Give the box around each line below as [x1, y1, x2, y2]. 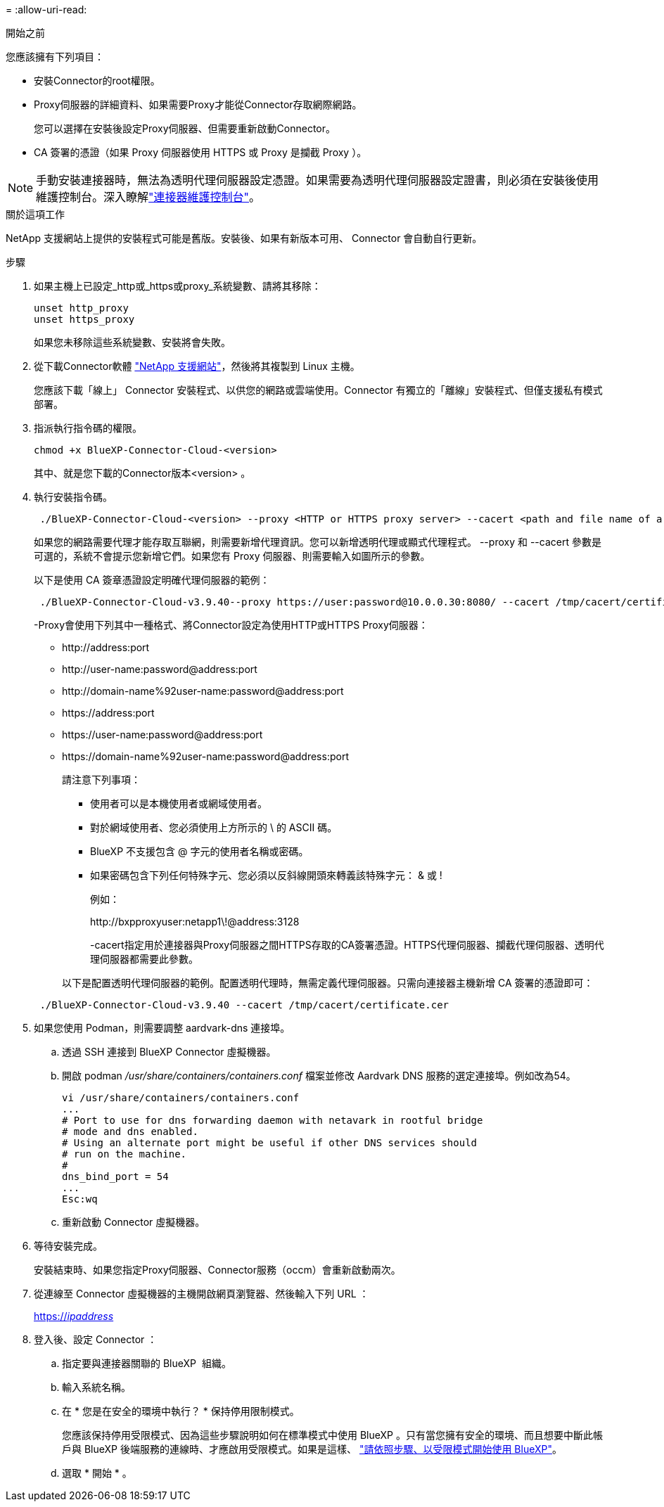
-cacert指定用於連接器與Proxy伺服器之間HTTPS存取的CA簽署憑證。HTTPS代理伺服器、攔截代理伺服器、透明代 [90, 939, 604, 951]
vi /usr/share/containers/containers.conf [62, 1092, 300, 1103]
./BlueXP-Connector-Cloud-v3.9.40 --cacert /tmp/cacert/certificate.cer [39, 999, 449, 1011]
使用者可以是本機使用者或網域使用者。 [90, 797, 267, 809]
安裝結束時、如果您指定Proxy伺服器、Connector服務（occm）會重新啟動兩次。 [34, 1264, 401, 1276]
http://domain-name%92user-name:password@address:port [62, 685, 344, 697]
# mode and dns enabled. [62, 1126, 198, 1137]
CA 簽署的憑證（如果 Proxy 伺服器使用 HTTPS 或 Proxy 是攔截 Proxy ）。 [34, 146, 367, 158]
